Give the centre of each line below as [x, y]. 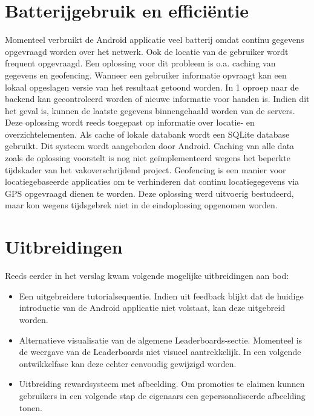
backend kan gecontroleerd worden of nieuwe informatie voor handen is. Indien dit [157, 99]
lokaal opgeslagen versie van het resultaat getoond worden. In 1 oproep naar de [152, 87]
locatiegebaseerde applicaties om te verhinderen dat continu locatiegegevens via [152, 181]
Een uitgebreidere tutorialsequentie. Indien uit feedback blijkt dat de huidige [161, 296]
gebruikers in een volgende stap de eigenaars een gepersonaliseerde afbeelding [162, 395]
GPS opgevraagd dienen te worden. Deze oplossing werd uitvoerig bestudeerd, [149, 193]
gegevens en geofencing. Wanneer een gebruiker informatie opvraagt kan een [146, 75]
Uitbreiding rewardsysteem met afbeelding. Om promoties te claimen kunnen [162, 384]
